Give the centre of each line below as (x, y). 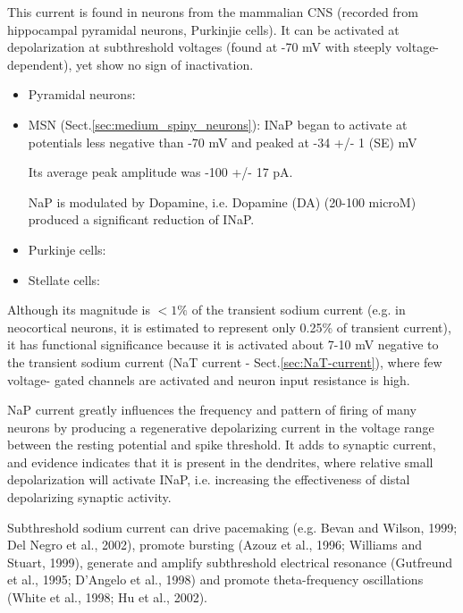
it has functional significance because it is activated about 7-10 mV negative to (223, 344)
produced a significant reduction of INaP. (141, 219)
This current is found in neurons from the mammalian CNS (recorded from (213, 12)
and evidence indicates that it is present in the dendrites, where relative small (220, 462)
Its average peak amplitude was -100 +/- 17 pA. (160, 172)
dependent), (40, 64)
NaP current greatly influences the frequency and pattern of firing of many (212, 410)
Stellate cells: (64, 279)
